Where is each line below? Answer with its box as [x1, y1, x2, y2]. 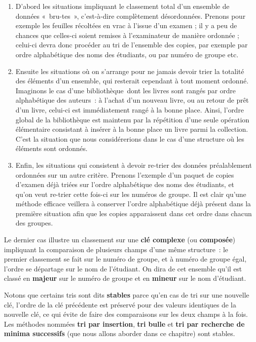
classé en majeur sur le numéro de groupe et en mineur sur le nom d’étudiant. [4, 273, 246, 283]
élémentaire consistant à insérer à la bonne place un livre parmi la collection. [15, 124, 248, 134]
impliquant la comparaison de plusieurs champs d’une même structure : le [4, 244, 228, 254]
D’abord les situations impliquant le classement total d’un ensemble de [15, 1, 229, 11]
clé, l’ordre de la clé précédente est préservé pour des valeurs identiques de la [4, 299, 236, 309]
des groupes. [15, 218, 53, 228]
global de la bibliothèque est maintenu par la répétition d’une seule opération [15, 114, 250, 124]
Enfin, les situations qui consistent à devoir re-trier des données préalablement [15, 159, 252, 170]
